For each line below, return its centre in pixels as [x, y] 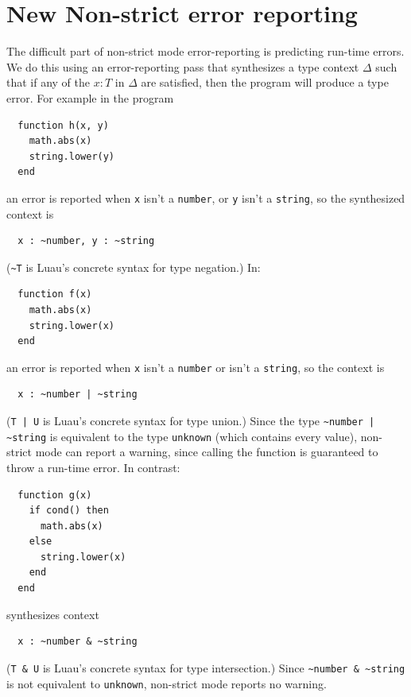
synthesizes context [53, 614]
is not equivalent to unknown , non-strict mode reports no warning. [167, 683]
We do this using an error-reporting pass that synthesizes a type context [183, 66]
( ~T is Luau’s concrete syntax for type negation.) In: [134, 267]
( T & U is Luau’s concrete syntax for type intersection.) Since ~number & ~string [206, 667]
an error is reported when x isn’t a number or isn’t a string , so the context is [196, 367]
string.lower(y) [72, 156]
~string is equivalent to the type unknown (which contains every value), [182, 436]
